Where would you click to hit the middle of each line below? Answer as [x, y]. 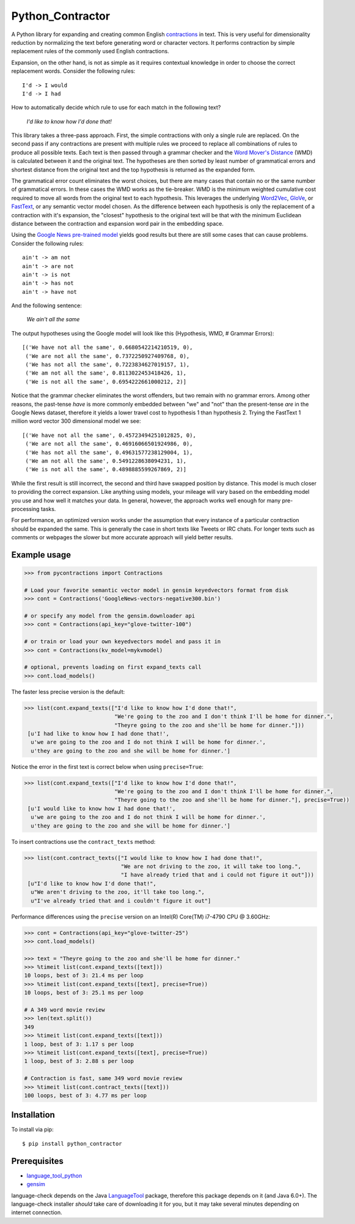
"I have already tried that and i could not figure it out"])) [218, 875]
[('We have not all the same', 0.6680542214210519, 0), [108, 348]
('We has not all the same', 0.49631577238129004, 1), [109, 452]
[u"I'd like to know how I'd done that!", [92, 883]
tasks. [48, 509]
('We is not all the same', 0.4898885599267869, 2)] [106, 469]
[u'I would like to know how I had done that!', [102, 808]
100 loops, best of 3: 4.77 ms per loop [85, 1095]
